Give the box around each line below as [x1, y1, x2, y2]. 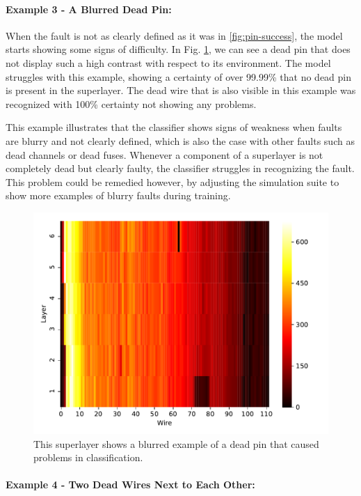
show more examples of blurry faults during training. [6, 188, 231, 203]
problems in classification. [33, 450, 143, 465]
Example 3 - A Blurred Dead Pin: [6, 1, 172, 16]
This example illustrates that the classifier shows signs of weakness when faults [6, 120, 342, 134]
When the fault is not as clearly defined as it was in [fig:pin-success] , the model [6, 28, 343, 42]
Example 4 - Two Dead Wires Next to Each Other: [6, 477, 255, 492]
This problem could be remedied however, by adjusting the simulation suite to [6, 174, 339, 189]
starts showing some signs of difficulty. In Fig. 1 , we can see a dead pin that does [6, 42, 351, 56]
